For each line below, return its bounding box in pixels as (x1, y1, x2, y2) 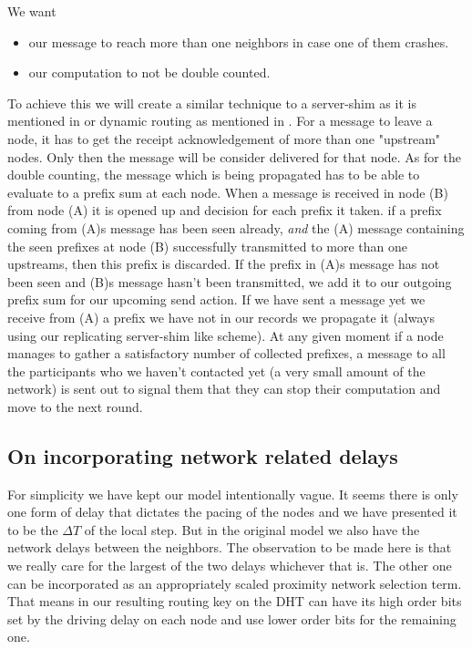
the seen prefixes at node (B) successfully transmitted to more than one (7, 236, 408, 255)
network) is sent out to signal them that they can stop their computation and (7, 379, 441, 398)
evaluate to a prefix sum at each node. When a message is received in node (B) (7, 182, 448, 201)
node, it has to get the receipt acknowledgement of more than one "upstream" (7, 129, 441, 148)
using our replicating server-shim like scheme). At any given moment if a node (7, 325, 444, 345)
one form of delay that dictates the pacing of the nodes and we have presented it (7, 502, 457, 521)
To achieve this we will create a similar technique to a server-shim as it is (7, 93, 416, 112)
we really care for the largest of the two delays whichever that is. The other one (7, 556, 452, 575)
